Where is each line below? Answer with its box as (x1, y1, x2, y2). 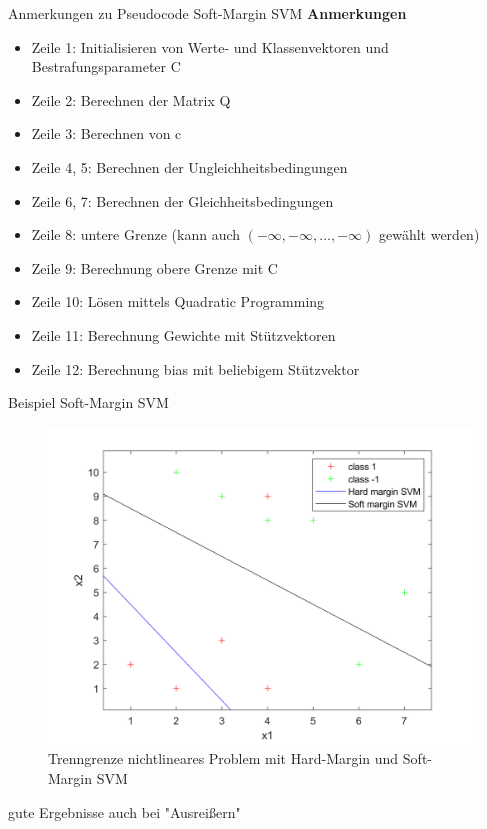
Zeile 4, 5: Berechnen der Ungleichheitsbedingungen (31, 156, 348, 177)
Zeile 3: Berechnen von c (31, 123, 182, 144)
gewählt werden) (378, 224, 480, 245)
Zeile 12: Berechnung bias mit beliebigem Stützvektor (31, 358, 360, 379)
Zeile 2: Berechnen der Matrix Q (31, 89, 231, 110)
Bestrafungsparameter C (31, 56, 181, 77)
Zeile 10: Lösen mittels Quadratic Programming (31, 291, 325, 312)
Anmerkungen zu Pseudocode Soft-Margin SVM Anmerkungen (8, 3, 407, 23)
